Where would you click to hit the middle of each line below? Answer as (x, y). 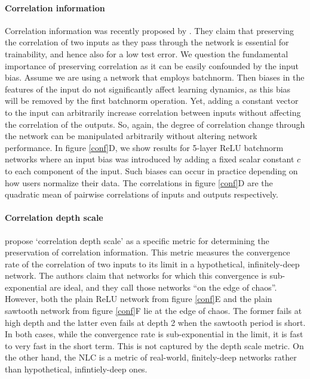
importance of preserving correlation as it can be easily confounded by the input (152, 65)
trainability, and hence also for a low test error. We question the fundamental (147, 53)
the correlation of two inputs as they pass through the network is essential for (147, 42)
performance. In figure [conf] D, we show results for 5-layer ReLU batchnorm (144, 147)
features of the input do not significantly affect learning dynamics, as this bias (148, 89)
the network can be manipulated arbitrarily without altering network (131, 136)
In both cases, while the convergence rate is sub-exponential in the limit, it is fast (154, 334)
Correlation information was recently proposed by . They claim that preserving (149, 30)
